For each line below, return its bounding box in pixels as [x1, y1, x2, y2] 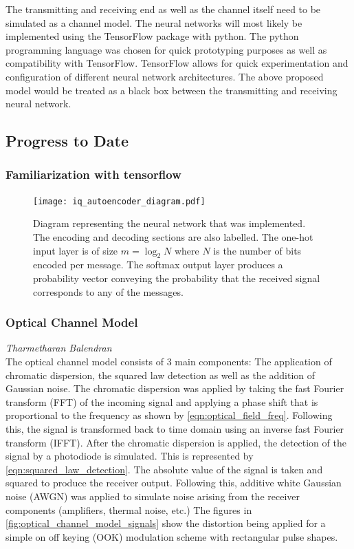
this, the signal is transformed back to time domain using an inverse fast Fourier [5, 421, 344, 435]
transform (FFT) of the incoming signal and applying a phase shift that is [5, 394, 318, 409]
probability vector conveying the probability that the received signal [33, 270, 320, 285]
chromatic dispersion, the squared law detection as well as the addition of [5, 367, 316, 382]
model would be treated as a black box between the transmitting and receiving [5, 83, 338, 97]
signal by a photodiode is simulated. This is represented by [5, 449, 254, 463]
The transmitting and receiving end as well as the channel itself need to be [5, 2, 321, 16]
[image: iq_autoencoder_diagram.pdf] [33, 196, 206, 206]
